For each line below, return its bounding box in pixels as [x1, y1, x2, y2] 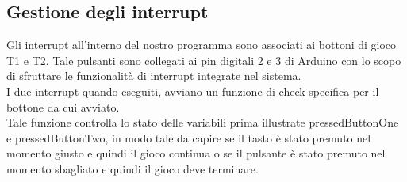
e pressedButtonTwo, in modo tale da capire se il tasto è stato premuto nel [6, 129, 371, 146]
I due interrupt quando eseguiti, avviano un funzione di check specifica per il [6, 82, 379, 99]
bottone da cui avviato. [6, 98, 120, 115]
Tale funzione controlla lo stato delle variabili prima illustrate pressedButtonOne [6, 114, 399, 131]
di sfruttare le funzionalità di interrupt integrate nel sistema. [6, 67, 301, 84]
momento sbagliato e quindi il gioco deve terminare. [6, 160, 259, 176]
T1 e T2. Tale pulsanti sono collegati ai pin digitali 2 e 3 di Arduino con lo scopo [6, 51, 401, 68]
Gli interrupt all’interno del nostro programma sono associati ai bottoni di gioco [6, 36, 397, 53]
